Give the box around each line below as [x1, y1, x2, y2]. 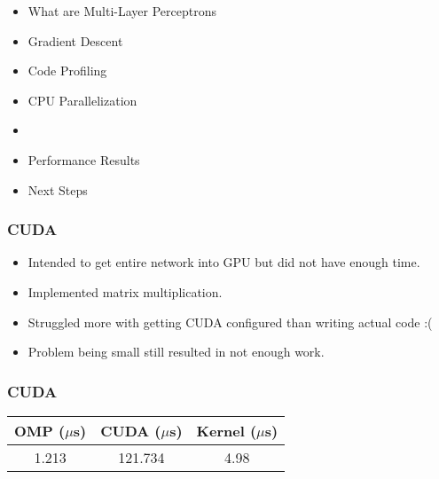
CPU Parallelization [27, 90, 137, 109]
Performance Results [27, 150, 140, 169]
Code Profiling [27, 61, 107, 80]
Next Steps [27, 180, 88, 199]
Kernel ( [196, 420, 257, 441]
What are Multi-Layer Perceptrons [27, 2, 216, 20]
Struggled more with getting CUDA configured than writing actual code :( [27, 312, 433, 331]
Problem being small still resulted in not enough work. [27, 342, 325, 361]
